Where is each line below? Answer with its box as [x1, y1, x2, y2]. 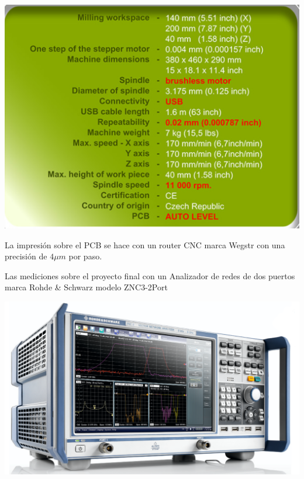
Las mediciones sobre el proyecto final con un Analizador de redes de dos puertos [5, 269, 295, 282]
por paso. [68, 250, 102, 262]
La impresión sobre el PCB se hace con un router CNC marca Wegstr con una [5, 238, 285, 251]
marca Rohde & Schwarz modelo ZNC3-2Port [5, 281, 168, 293]
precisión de [5, 250, 47, 262]
